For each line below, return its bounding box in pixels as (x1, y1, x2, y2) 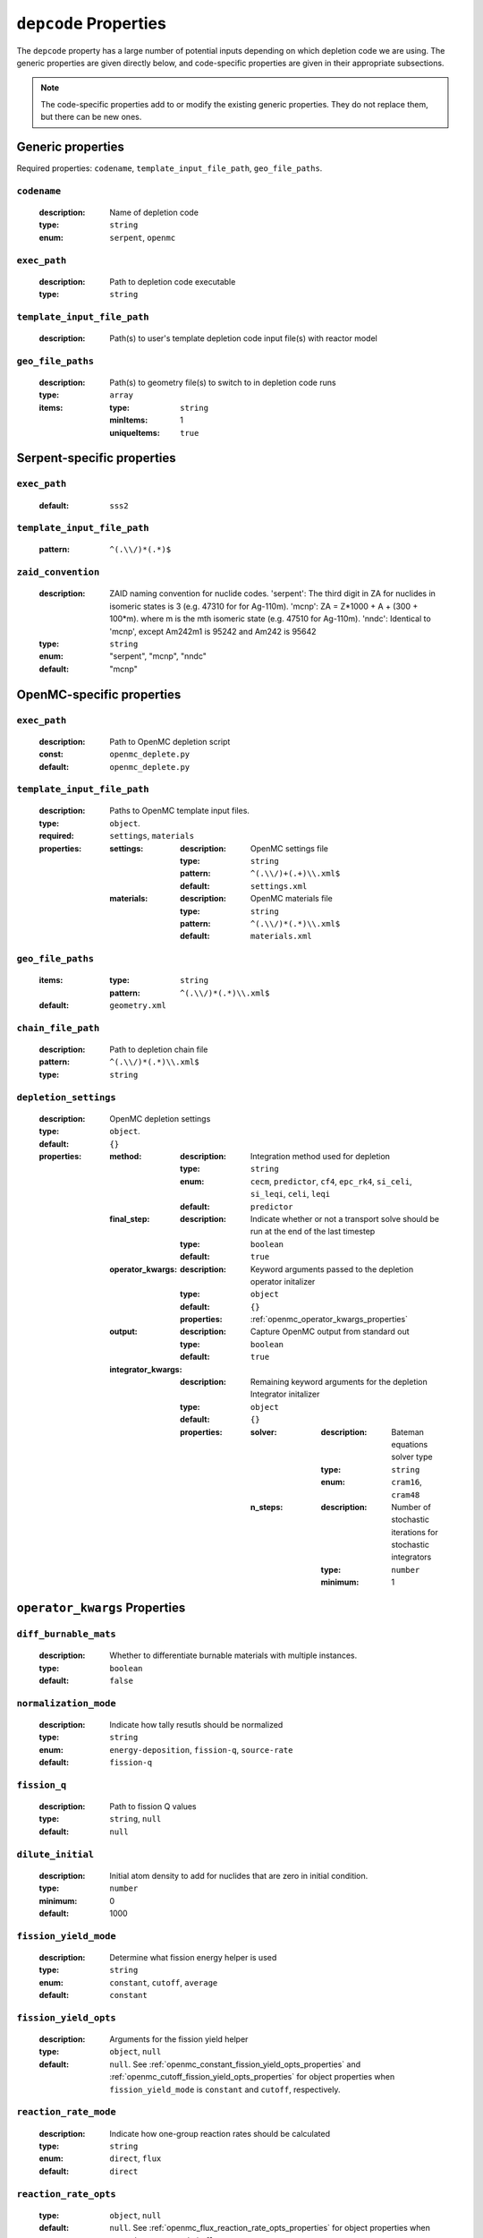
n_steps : (250, 1501, 284, 1512)
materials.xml (250, 931, 312, 942)
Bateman (391, 1426, 425, 1437)
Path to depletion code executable (109, 276, 236, 286)
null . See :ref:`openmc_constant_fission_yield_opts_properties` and (109, 2059, 361, 2070)
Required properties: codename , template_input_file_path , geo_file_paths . (16, 163, 323, 174)
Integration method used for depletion (250, 1150, 391, 1161)
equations (391, 1439, 428, 1449)
